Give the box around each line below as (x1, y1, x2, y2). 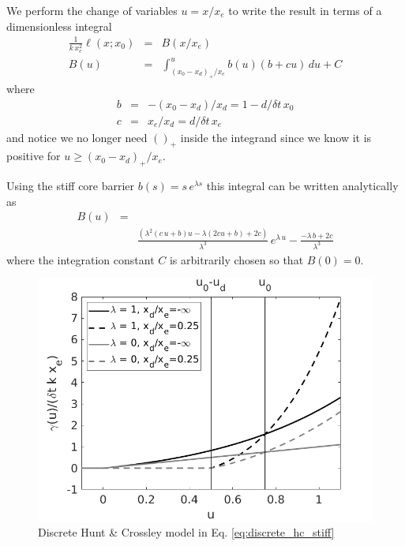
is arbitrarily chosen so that (169, 251, 304, 267)
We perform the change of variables (6, 2, 178, 18)
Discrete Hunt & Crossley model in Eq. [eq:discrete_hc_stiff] (38, 524, 335, 540)
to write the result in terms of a (228, 2, 382, 18)
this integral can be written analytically (206, 178, 399, 194)
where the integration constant (6, 251, 155, 267)
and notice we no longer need (6, 129, 148, 145)
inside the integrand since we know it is (180, 129, 372, 145)
